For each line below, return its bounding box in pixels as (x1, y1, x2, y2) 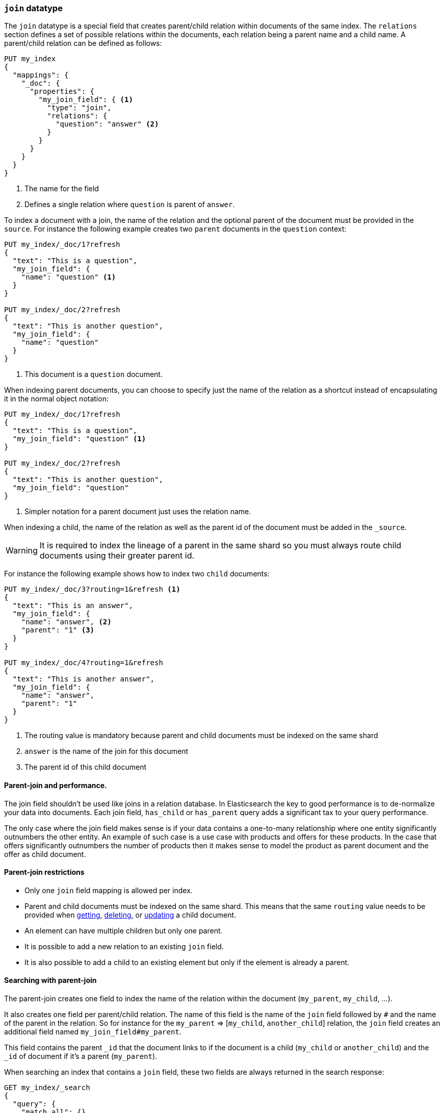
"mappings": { (12, 71, 69, 80)
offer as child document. (4, 849, 86, 858)
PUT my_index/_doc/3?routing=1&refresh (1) (4, 585, 180, 594)
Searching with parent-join (4, 976, 97, 985)
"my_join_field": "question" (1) (12, 435, 146, 443)
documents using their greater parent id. (39, 550, 195, 561)
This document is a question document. (24, 370, 163, 379)
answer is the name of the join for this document (24, 747, 189, 756)
